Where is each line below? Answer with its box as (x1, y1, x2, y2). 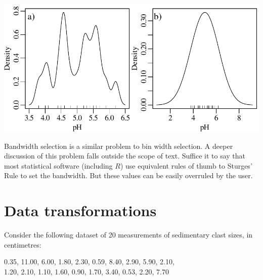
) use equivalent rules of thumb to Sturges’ (120, 160, 252, 171)
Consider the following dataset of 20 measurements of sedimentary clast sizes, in (4, 229, 253, 240)
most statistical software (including (4, 160, 113, 171)
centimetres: (4, 239, 41, 250)
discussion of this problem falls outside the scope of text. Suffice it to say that (4, 150, 246, 161)
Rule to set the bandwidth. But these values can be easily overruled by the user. (4, 170, 253, 181)
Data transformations (4, 200, 157, 221)
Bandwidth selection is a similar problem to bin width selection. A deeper (4, 140, 233, 151)
